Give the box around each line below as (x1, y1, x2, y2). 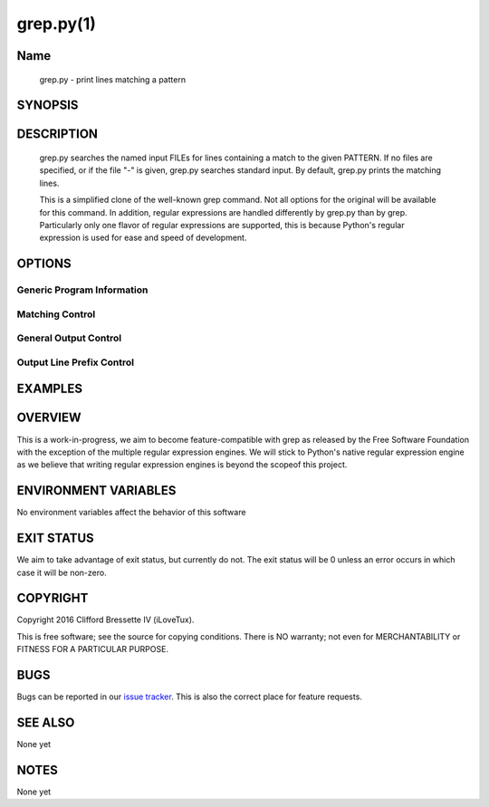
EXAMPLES (16, 381, 83, 397)
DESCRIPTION (16, 127, 99, 142)
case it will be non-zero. (16, 567, 108, 578)
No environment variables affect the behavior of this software (16, 507, 246, 518)
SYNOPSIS (16, 98, 79, 113)
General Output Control (16, 331, 122, 344)
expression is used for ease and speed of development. (39, 232, 247, 244)
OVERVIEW (16, 410, 81, 426)
